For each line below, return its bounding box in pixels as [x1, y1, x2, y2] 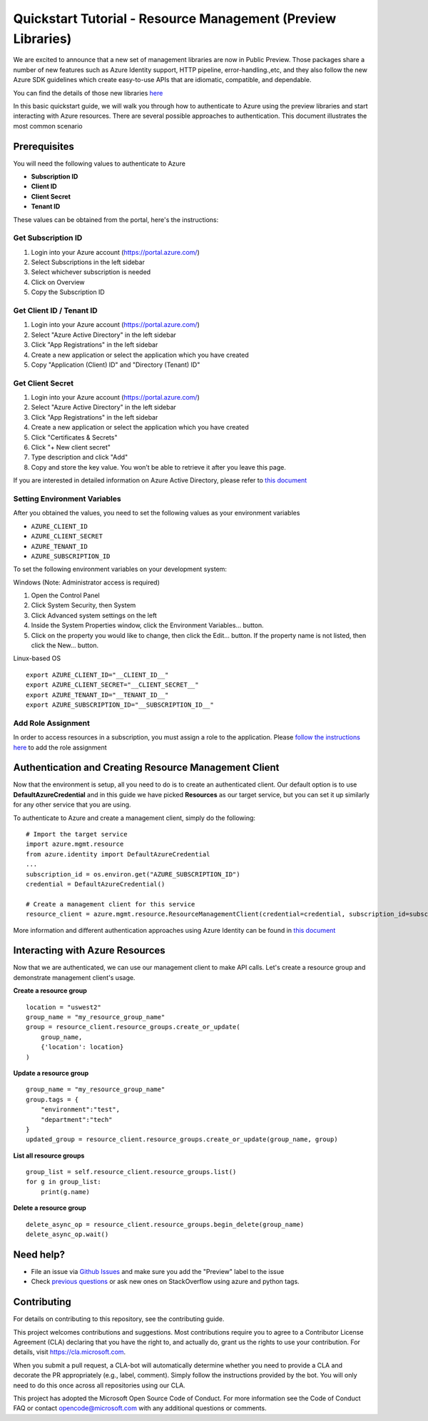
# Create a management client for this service [26, 900, 195, 908]
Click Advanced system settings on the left [31, 611, 157, 620]
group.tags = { [26, 1096, 79, 1103]
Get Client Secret [13, 378, 74, 388]
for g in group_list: [26, 1178, 101, 1186]
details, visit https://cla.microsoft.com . [13, 1347, 126, 1356]
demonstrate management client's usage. [13, 973, 136, 981]
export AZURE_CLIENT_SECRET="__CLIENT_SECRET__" [26, 681, 199, 689]
